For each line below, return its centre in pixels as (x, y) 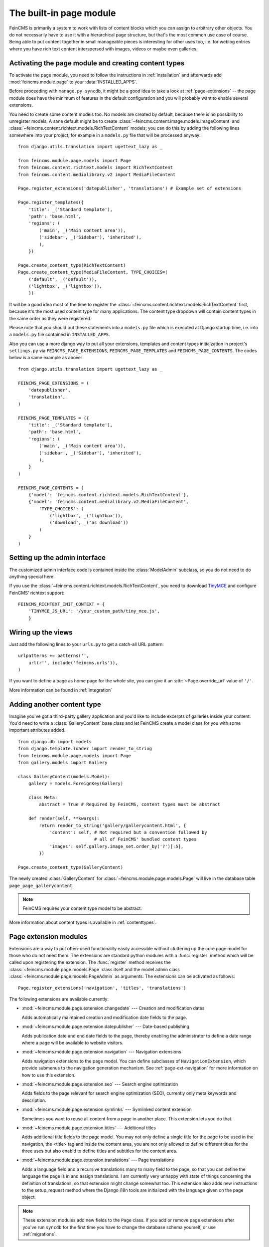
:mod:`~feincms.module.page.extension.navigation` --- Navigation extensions (101, 1052)
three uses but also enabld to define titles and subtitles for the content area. (100, 1151)
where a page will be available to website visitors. (72, 1043)
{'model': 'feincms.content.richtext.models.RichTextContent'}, (108, 495)
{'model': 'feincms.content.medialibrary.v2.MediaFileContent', (108, 502)
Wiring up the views (41, 632)
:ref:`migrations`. (40, 1234)
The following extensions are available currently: (59, 999)
